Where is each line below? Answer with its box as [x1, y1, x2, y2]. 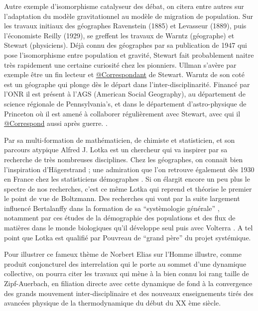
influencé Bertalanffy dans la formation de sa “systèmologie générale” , [4, 203, 220, 213]
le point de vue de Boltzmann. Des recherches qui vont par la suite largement [4, 193, 240, 204]
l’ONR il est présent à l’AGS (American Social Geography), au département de [4, 89, 246, 99]
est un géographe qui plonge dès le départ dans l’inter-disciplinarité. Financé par [4, 79, 250, 89]
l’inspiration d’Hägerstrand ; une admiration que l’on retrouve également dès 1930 [4, 164, 255, 174]
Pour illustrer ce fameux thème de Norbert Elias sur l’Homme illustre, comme [4, 249, 242, 259]
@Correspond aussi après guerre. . [4, 118, 108, 128]
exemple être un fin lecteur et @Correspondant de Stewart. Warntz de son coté [4, 69, 245, 80]
